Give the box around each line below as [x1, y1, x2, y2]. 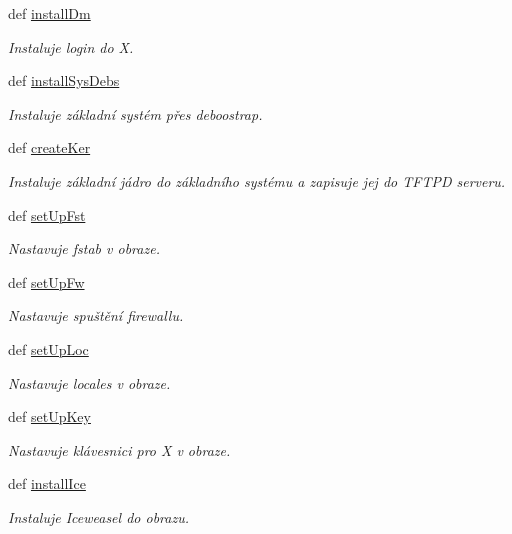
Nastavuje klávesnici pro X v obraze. [8, 439, 231, 460]
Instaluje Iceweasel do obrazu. [8, 506, 189, 527]
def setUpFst [8, 204, 86, 225]
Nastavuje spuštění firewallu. [8, 305, 184, 326]
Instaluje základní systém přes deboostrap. [8, 103, 263, 124]
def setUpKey [8, 406, 91, 427]
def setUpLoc [8, 338, 89, 359]
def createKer [8, 137, 91, 158]
